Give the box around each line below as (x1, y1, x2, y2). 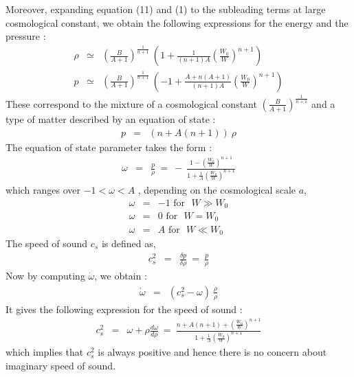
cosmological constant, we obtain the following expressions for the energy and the (5, 15, 349, 30)
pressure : (5, 29, 46, 43)
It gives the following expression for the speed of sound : (5, 301, 243, 316)
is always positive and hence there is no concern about (98, 345, 327, 359)
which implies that (5, 345, 84, 359)
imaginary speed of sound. (5, 358, 116, 372)
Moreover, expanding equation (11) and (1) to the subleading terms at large (5, 2, 326, 16)
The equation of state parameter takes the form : (5, 139, 212, 154)
